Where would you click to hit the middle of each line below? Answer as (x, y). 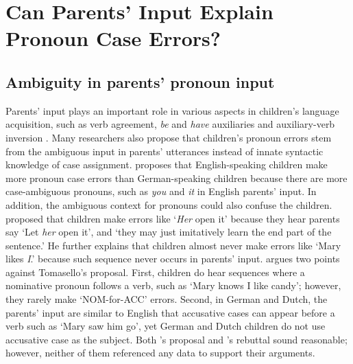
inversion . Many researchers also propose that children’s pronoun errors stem (169, 137)
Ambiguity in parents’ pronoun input (140, 81)
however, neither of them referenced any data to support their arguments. (160, 353)
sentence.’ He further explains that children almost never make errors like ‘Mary (173, 245)
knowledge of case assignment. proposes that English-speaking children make (167, 164)
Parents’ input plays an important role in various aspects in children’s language (172, 110)
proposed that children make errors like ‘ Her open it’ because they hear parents (173, 218)
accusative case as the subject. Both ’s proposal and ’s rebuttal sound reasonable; (176, 339)
